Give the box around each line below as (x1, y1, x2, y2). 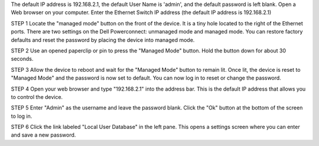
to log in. (11, 112, 32, 120)
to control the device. (11, 93, 63, 100)
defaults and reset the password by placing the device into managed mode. (11, 36, 195, 44)
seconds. (11, 55, 34, 62)
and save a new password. (11, 131, 76, 138)
